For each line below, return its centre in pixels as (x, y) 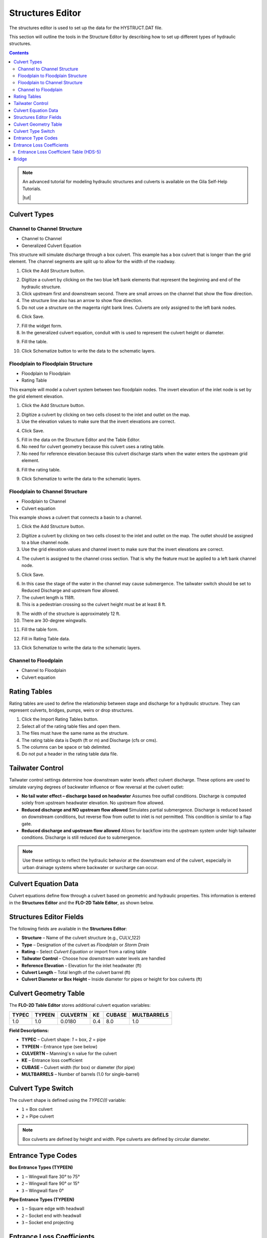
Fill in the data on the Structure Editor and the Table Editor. (81, 440)
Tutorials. (32, 189)
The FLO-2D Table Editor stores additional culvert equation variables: (80, 1005)
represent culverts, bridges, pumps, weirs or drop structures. (71, 710)
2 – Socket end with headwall (51, 1215)
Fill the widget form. (42, 326)
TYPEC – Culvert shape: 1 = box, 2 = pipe (64, 1039)
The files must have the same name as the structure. (75, 733)
